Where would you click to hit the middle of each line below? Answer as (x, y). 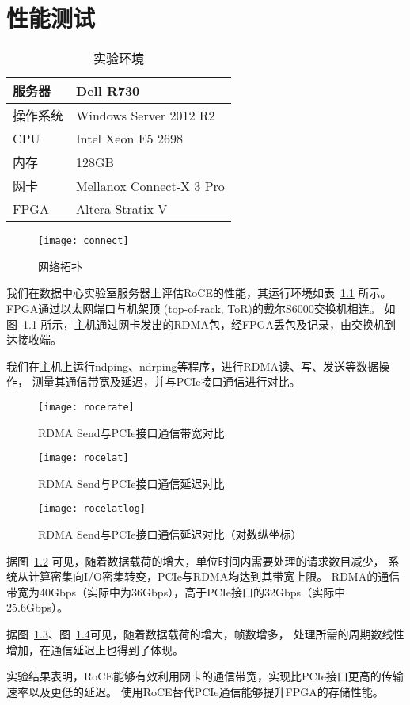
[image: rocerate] (86, 407)
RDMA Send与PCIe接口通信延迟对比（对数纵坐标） (170, 534)
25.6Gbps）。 (37, 607)
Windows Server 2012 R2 (146, 115)
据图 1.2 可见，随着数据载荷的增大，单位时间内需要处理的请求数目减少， (196, 560)
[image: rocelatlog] (92, 509)
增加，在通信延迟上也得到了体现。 (95, 649)
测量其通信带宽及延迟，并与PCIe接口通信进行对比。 (166, 381)
